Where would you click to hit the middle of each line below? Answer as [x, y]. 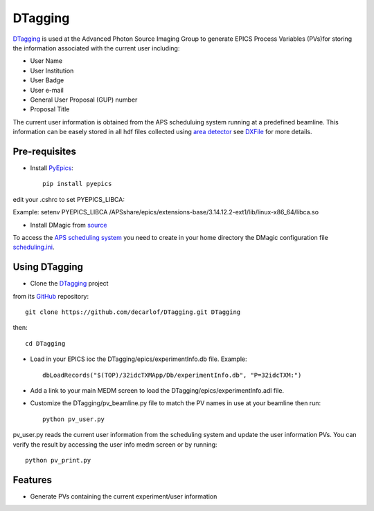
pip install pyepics [77, 184]
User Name [46, 61]
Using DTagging [48, 267]
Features [32, 480]
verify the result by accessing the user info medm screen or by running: [115, 444]
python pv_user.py [74, 419]
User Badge [47, 80]
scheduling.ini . [34, 247]
